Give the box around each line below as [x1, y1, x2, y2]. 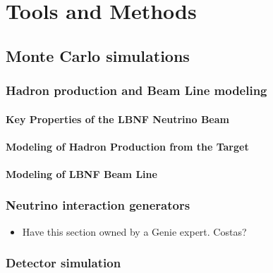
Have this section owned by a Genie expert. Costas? [22, 224, 247, 239]
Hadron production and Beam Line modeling [6, 82, 267, 99]
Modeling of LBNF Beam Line [6, 166, 157, 181]
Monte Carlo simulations [6, 44, 190, 66]
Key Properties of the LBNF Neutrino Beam [6, 111, 229, 126]
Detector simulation [6, 254, 121, 272]
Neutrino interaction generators [6, 196, 190, 214]
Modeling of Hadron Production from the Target [6, 139, 249, 153]
